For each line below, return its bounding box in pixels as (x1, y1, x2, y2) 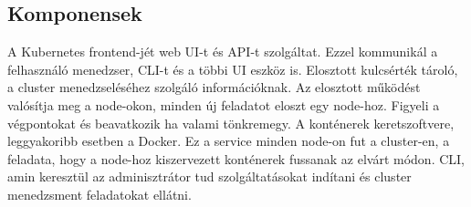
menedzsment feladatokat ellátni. (7, 184, 192, 203)
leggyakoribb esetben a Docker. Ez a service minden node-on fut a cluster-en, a (7, 131, 450, 150)
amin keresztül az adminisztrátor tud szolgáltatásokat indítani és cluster (7, 167, 412, 186)
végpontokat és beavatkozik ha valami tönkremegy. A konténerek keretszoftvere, (7, 113, 455, 132)
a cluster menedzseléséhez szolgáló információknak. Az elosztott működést (7, 78, 421, 97)
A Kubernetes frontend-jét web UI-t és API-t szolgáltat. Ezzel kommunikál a (7, 42, 438, 61)
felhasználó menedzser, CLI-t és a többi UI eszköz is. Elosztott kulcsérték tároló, (7, 59, 458, 78)
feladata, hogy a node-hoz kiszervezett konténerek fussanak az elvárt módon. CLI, (7, 149, 466, 168)
